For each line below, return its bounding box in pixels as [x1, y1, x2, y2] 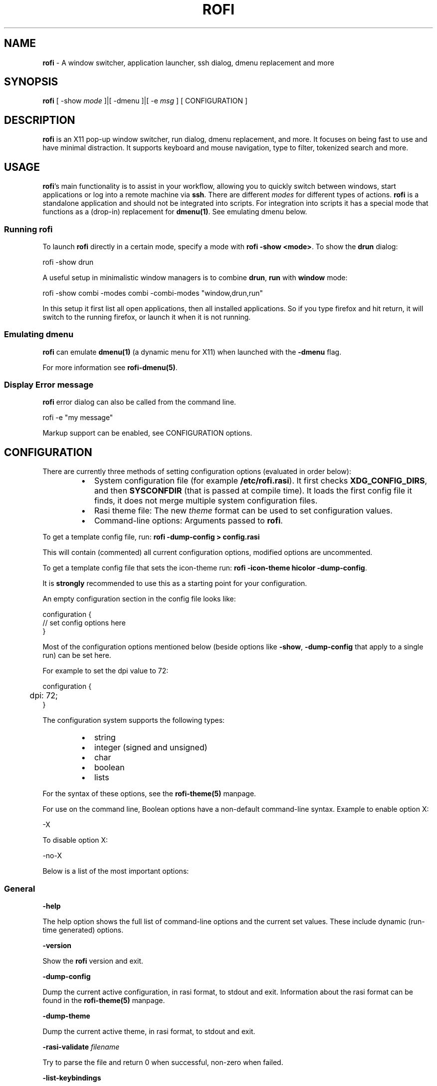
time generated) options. [42, 925, 124, 934]
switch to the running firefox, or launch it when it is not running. [42, 312, 251, 321]
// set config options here [42, 618, 126, 627]
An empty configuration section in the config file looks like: [42, 594, 236, 603]
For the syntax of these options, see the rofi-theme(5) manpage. [42, 789, 256, 798]
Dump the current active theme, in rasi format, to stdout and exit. [42, 1027, 255, 1036]
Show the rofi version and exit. [42, 956, 144, 965]
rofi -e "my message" [42, 413, 113, 422]
